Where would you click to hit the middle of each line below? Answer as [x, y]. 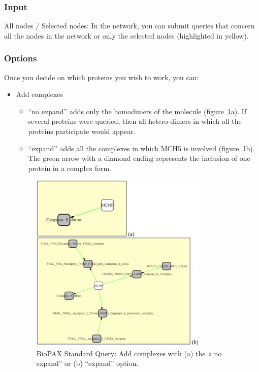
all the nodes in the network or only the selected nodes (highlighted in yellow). [126, 35]
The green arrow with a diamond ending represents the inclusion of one [139, 158]
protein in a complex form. [70, 168]
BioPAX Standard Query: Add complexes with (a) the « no [129, 353]
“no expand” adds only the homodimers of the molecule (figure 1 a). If [137, 111]
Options [21, 58]
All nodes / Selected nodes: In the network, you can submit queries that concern [129, 26]
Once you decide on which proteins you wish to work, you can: [102, 77]
